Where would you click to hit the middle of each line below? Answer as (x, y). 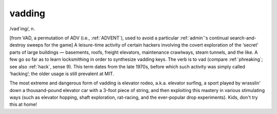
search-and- (243, 38)
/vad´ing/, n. (22, 29)
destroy (17, 45)
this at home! (23, 104)
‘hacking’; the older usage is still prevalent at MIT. (62, 74)
